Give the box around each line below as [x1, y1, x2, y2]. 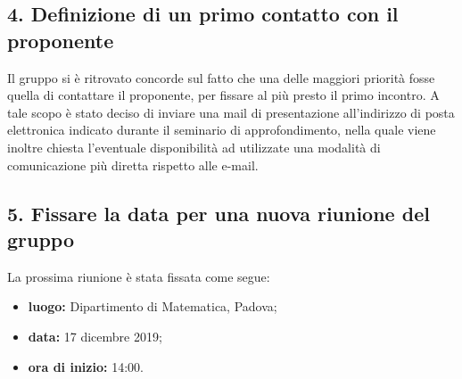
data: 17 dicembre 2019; [28, 326, 162, 345]
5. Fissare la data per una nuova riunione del [7, 199, 430, 227]
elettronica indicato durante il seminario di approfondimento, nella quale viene [7, 120, 436, 139]
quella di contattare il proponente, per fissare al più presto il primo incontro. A [7, 86, 440, 104]
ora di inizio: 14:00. [28, 357, 144, 375]
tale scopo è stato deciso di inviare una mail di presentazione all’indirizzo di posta [7, 103, 455, 121]
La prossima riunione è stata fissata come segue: [7, 267, 270, 285]
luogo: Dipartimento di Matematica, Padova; [28, 297, 277, 316]
